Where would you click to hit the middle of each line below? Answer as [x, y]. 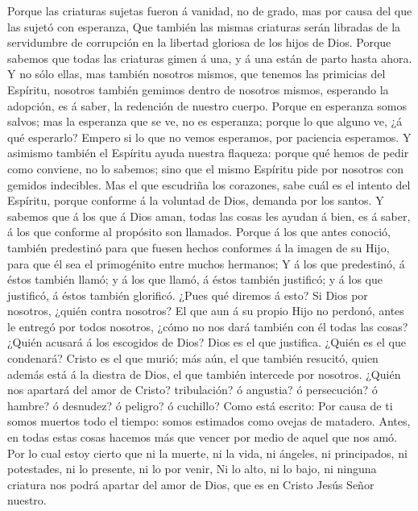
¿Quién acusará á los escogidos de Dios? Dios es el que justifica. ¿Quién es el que [207, 342]
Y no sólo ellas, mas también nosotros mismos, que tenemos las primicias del [197, 74]
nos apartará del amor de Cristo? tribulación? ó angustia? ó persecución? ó [192, 390]
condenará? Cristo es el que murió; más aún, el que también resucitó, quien [193, 358]
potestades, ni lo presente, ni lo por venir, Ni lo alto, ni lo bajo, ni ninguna [192, 469]
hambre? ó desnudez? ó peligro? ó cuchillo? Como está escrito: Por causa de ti [200, 405]
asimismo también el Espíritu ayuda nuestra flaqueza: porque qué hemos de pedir [208, 153]
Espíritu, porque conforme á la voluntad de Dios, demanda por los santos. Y [196, 200]
